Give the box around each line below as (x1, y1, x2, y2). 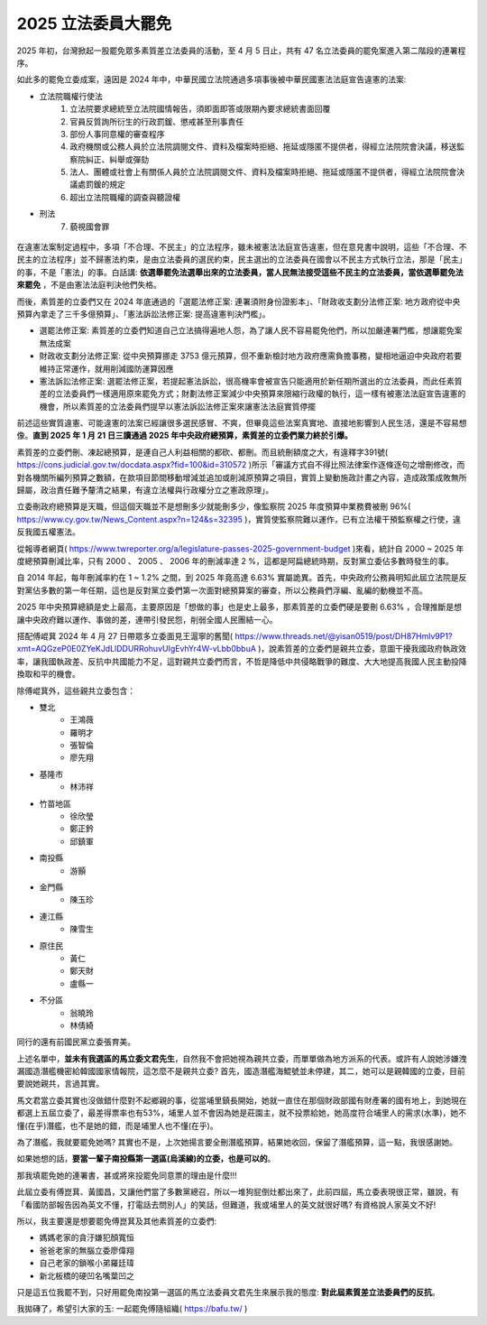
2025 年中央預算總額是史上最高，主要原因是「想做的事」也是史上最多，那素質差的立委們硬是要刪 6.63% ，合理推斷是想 (16, 601, 462, 613)
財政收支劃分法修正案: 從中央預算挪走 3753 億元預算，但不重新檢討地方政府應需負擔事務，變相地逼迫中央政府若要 (39, 350, 463, 361)
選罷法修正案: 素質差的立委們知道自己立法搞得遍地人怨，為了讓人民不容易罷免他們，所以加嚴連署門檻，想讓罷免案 (39, 325, 463, 336)
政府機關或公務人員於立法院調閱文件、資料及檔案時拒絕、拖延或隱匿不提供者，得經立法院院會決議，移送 (69, 141, 457, 153)
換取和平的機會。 (16, 669, 80, 680)
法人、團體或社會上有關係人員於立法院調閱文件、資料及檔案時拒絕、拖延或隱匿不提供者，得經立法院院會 (69, 167, 457, 178)
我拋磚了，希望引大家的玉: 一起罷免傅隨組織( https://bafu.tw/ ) (16, 1303, 248, 1314)
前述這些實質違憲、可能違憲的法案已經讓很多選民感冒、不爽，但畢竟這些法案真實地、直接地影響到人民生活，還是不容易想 (16, 418, 467, 429)
